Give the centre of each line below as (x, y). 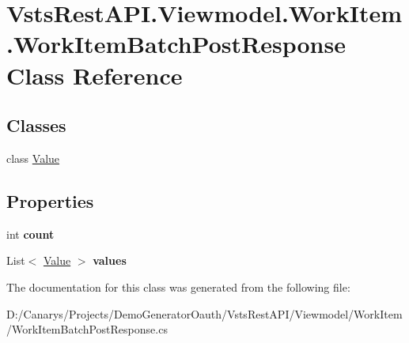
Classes (36, 125)
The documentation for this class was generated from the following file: (178, 286)
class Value (33, 158)
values (110, 260)
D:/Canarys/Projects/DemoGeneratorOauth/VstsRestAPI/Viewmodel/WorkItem (204, 313)
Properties (50, 200)
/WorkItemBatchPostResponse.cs (87, 329)
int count (30, 234)
